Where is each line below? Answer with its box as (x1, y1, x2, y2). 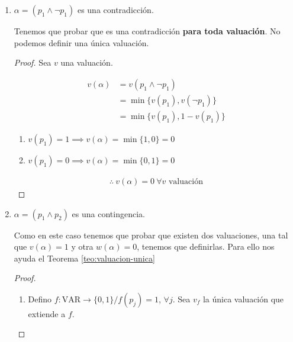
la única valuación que (202, 292, 284, 305)
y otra (71, 240, 94, 253)
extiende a (28, 307, 66, 320)
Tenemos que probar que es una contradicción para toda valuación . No (14, 25, 281, 37)
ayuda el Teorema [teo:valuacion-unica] (14, 251, 155, 264)
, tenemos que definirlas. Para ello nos (137, 240, 275, 253)
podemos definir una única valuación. (14, 36, 149, 49)
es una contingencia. (72, 207, 145, 220)
